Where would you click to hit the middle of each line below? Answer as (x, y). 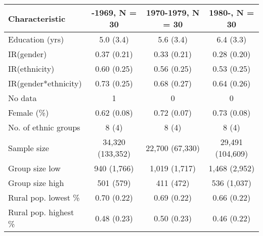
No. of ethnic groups (44, 127)
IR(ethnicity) (31, 68)
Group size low (34, 168)
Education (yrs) (36, 39)
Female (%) (29, 112)
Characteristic (37, 18)
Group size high (36, 183)
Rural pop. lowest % (44, 197)
